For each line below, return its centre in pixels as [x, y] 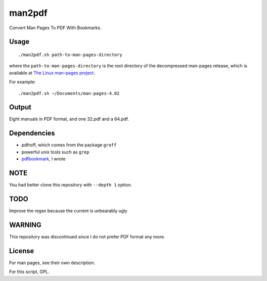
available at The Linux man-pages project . [52, 73]
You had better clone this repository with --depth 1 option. [70, 185]
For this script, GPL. [29, 272]
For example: [22, 82]
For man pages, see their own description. [52, 263]
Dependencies [32, 133]
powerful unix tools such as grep [55, 152]
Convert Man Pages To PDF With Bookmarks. [55, 28]
